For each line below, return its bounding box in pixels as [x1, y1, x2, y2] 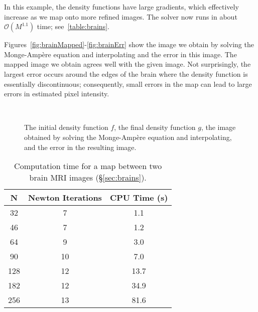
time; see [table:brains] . [37, 21, 109, 32]
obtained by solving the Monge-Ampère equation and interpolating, [24, 131, 232, 142]
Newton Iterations [28, 192, 102, 204]
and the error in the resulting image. [24, 141, 137, 152]
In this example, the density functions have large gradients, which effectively [4, 2, 239, 12]
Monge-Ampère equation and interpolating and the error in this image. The [4, 49, 237, 59]
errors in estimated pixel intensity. [4, 88, 109, 99]
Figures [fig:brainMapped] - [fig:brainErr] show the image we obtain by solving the [4, 39, 254, 50]
